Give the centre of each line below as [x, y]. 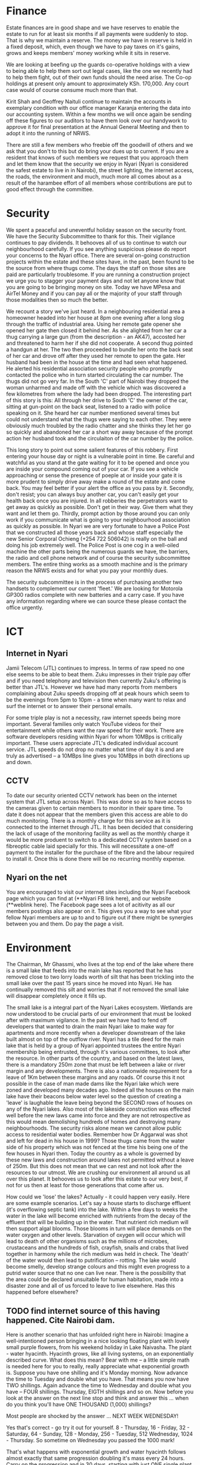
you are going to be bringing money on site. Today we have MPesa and [93, 287]
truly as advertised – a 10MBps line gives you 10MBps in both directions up [98, 756]
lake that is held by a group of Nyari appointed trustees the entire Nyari [93, 1046]
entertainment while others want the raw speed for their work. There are [95, 730]
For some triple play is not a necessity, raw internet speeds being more [93, 718]
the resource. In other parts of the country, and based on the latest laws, [96, 1058]
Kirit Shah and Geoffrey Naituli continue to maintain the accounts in [89, 101]
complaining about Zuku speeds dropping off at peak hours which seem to [98, 693]
